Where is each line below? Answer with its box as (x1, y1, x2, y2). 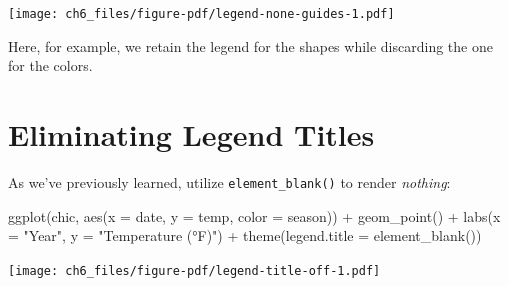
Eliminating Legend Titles (8, 114, 375, 155)
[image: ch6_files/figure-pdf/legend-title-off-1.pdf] (8, 263, 381, 278)
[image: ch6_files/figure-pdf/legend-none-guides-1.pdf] (8, 7, 395, 21)
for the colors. (8, 55, 93, 76)
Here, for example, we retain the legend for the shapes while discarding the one (8, 35, 493, 56)
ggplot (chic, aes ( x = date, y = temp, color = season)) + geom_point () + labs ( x (8, 205, 501, 226)
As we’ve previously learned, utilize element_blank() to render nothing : (8, 171, 451, 192)
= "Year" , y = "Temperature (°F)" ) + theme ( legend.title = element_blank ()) (8, 225, 482, 246)
